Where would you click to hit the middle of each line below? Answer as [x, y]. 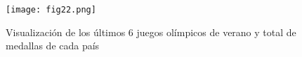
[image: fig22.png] [51, 10]
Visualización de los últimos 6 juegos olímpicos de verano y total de [151, 32]
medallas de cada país [53, 46]
